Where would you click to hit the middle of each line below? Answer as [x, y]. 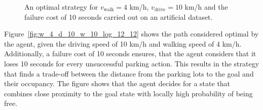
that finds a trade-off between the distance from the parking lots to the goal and [129, 73]
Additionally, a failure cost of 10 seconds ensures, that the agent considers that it [130, 53]
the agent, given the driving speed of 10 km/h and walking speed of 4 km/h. [123, 43]
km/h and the [206, 7]
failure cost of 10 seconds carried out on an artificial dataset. [119, 16]
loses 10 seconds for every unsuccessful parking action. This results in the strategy [132, 63]
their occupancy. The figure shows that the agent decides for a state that [117, 83]
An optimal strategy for [61, 7]
